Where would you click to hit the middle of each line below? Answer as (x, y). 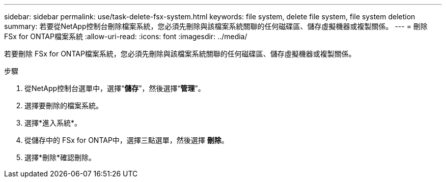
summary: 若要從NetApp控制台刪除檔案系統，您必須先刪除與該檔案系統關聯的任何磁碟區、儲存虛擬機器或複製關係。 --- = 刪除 (216, 26)
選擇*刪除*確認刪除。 (60, 157)
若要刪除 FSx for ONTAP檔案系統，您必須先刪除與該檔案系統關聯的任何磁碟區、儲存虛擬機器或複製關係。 (180, 54)
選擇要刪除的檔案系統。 (64, 105)
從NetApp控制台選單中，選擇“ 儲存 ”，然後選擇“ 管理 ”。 (115, 88)
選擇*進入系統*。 (53, 123)
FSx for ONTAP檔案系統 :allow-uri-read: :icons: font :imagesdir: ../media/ (126, 36)
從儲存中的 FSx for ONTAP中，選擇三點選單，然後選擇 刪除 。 (127, 140)
